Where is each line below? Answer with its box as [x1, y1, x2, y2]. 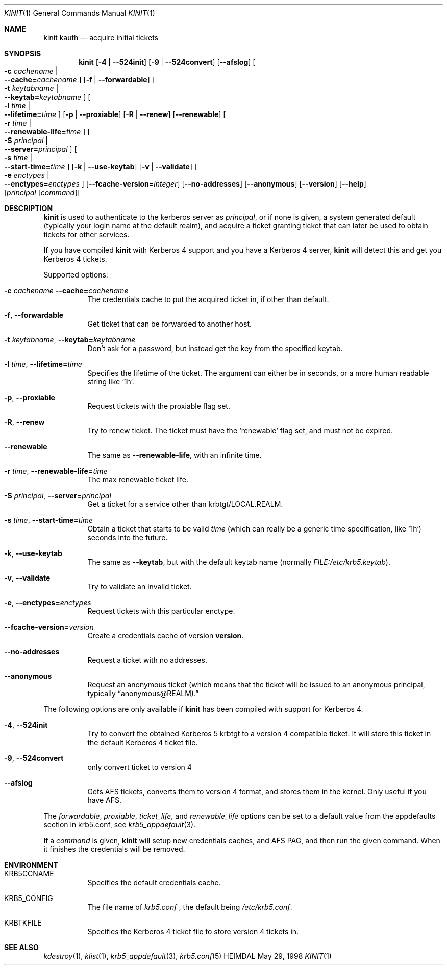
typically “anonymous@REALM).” [87, 689, 199, 698]
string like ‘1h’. [87, 377, 134, 386]
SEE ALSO [4, 943, 39, 952]
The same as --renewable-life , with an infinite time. [87, 451, 262, 459]
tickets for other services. [43, 230, 130, 239]
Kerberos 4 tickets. [43, 255, 107, 263]
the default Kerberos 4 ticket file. [87, 738, 198, 747]
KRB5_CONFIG [4, 894, 53, 903]
